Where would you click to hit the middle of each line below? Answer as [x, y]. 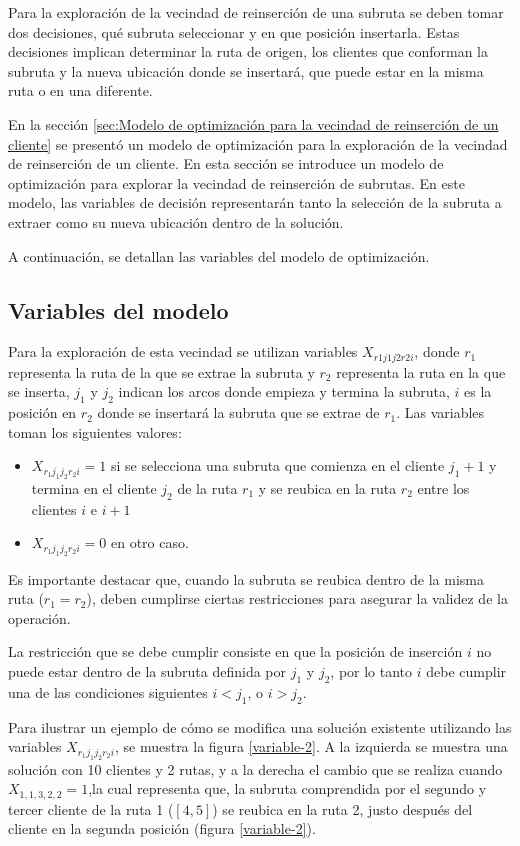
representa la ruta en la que [421, 371]
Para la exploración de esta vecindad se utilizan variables [183, 351]
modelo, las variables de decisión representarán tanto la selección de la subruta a [255, 202]
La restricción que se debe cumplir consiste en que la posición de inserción [235, 651]
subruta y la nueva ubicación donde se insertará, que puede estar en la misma [246, 70]
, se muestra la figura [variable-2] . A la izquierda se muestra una [311, 746]
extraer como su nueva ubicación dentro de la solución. [176, 221]
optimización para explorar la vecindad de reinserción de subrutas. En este [236, 182]
